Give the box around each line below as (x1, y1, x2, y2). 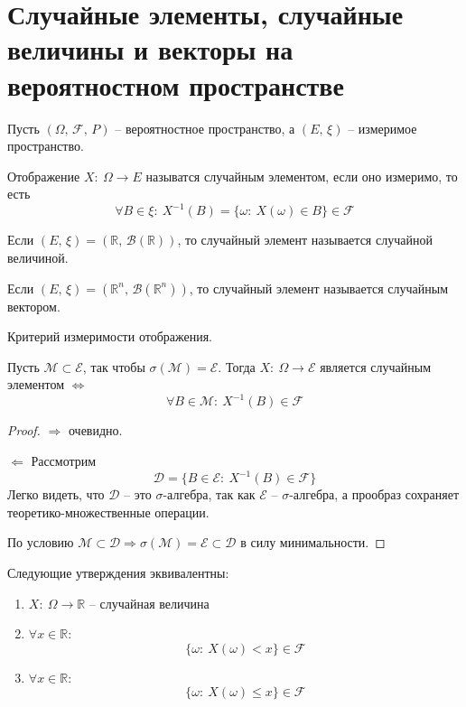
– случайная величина (89, 593, 210, 612)
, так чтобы (82, 357, 145, 376)
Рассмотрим (31, 451, 97, 470)
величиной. (7, 247, 69, 266)
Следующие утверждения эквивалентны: (7, 563, 229, 581)
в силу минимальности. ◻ (240, 533, 386, 552)
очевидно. (68, 421, 123, 440)
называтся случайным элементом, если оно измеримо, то (145, 166, 458, 185)
